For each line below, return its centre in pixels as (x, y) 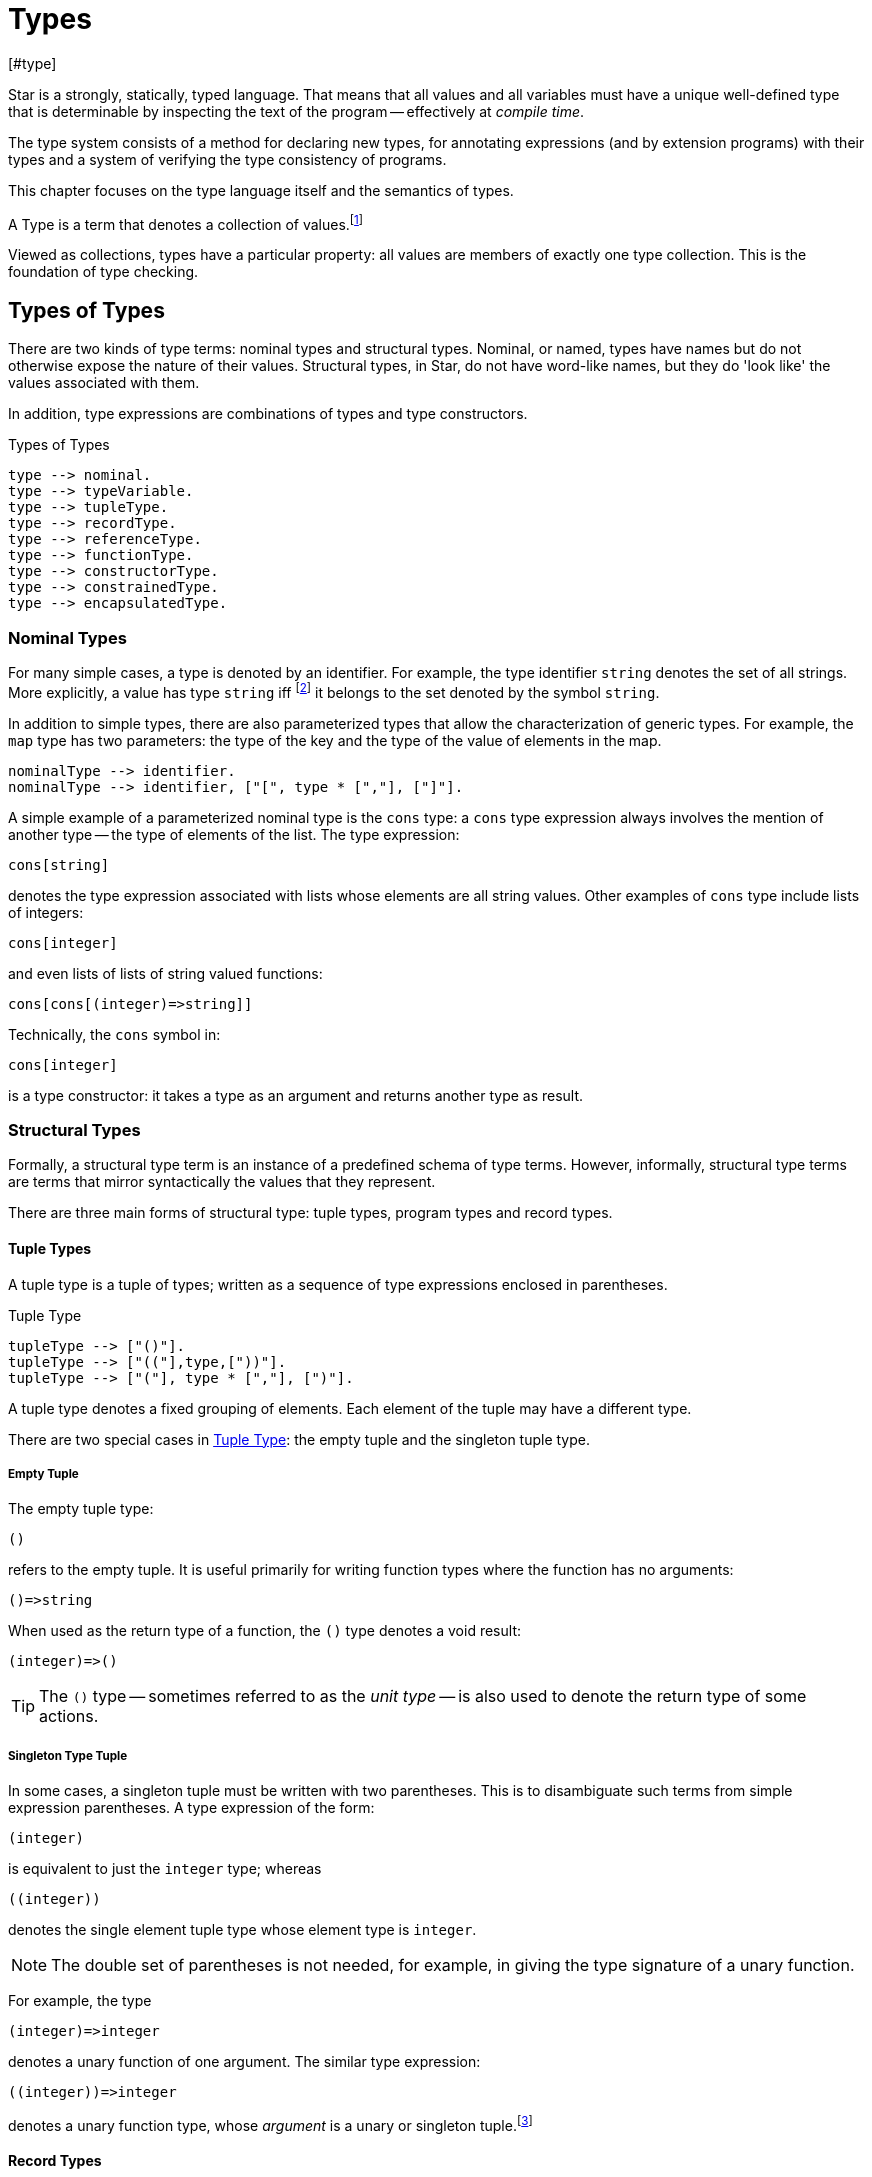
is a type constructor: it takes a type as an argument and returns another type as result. (296, 1095)
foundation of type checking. (103, 272)
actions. (69, 1716)
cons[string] (59, 864)
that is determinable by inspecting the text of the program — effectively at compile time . (296, 111)
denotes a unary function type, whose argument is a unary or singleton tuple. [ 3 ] (270, 2124)
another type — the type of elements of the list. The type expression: (234, 834)
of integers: (46, 912)
